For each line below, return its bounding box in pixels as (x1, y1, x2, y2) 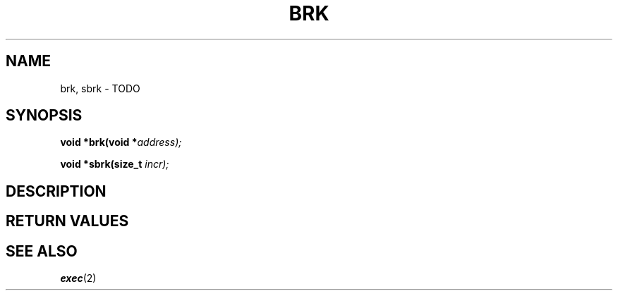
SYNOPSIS (6, 106, 83, 125)
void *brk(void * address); (60, 136, 182, 149)
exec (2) (60, 272, 97, 285)
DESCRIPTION (6, 182, 107, 200)
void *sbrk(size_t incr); (60, 158, 169, 171)
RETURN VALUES (6, 212, 129, 230)
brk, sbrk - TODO (60, 82, 140, 94)
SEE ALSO (6, 242, 78, 260)
